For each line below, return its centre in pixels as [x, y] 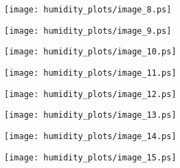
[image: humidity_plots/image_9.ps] [88, 31]
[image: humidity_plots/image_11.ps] [90, 73]
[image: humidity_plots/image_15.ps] [90, 157]
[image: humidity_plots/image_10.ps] [90, 52]
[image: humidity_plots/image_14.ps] [90, 136]
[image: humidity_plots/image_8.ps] [88, 10]
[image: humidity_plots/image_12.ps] [90, 94]
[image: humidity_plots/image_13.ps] [90, 115]
